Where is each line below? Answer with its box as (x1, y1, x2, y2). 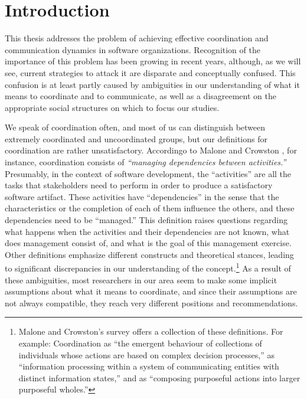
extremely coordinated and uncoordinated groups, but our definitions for (5, 132, 267, 145)
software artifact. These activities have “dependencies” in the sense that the (5, 190, 279, 202)
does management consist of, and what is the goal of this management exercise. (5, 237, 292, 249)
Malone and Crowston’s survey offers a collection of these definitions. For (18, 325, 283, 338)
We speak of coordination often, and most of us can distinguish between (5, 121, 266, 133)
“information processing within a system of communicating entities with (18, 360, 279, 372)
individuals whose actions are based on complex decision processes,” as (18, 348, 275, 361)
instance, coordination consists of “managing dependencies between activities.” (5, 156, 286, 168)
